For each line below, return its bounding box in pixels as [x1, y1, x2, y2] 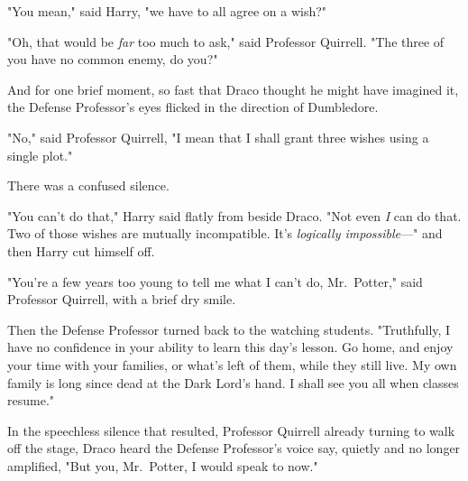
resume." [7, 391, 55, 410]
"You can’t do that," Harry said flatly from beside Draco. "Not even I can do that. [7, 206, 462, 225]
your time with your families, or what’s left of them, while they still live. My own [7, 355, 457, 374]
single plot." [7, 145, 73, 164]
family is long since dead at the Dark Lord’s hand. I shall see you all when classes [7, 373, 459, 392]
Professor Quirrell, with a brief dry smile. [7, 290, 236, 309]
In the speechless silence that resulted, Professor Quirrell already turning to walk [7, 421, 455, 439]
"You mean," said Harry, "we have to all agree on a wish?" [7, 2, 327, 20]
